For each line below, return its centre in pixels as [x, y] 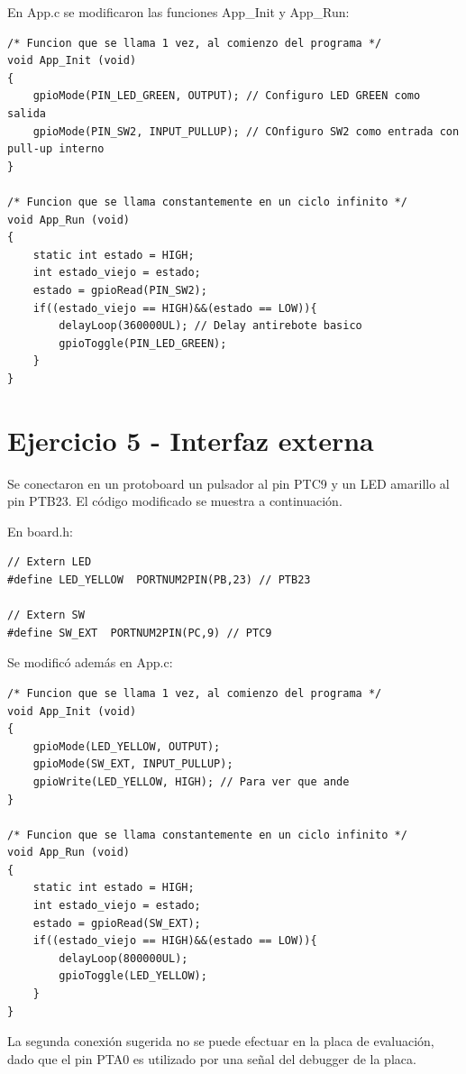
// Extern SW [46, 615]
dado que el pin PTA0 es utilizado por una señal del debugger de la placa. [212, 1058]
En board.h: [40, 531]
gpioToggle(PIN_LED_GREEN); [143, 343]
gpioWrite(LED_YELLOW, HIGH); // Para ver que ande [191, 781]
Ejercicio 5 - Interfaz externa [191, 440]
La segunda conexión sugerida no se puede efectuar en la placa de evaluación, [221, 1041]
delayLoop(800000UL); [123, 958]
